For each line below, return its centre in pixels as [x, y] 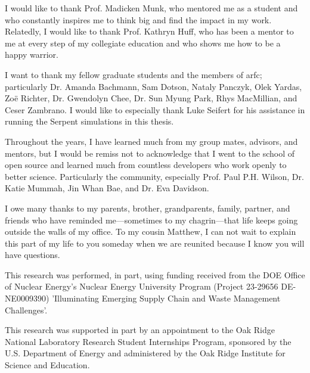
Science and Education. [47, 365]
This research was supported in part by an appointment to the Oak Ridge [140, 330]
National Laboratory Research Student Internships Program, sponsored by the [148, 341]
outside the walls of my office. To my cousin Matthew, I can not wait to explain [151, 231]
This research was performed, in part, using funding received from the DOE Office [155, 274]
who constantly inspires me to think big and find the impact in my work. [138, 19]
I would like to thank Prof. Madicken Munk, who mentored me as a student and [151, 8]
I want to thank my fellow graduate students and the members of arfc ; [134, 74]
